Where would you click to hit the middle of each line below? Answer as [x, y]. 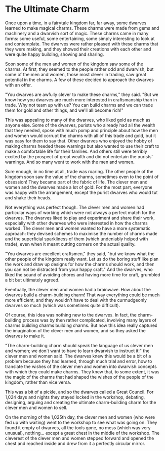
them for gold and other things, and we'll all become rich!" [64, 110]
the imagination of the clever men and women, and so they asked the [75, 330]
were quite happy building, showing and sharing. [55, 54]
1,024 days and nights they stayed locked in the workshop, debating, [75, 397]
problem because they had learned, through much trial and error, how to [79, 361]
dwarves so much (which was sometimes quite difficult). [62, 305]
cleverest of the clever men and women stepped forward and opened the [80, 438]
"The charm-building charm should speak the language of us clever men [79, 345]
